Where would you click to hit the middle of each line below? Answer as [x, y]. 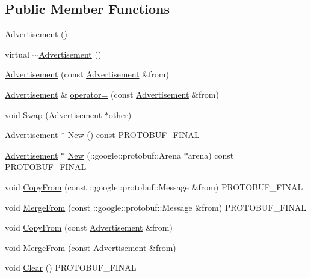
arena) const [211, 155]
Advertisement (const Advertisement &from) [87, 74]
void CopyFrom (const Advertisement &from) [89, 227]
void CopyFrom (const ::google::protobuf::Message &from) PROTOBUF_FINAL [154, 186]
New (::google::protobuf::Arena [125, 155]
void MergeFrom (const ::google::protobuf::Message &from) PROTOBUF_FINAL [156, 207]
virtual [17, 54]
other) [120, 114]
